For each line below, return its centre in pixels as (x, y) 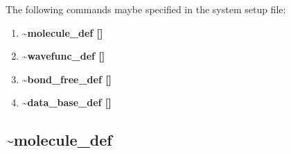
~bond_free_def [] (67, 79)
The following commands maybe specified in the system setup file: (146, 9)
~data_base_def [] (67, 102)
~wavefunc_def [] (63, 56)
